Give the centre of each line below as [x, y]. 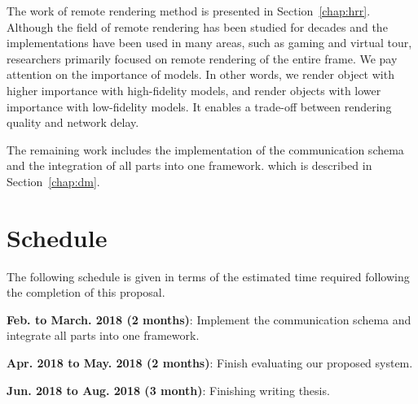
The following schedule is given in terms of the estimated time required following [208, 276]
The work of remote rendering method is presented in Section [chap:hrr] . [189, 11]
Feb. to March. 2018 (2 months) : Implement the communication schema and [209, 319]
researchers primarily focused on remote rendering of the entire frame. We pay [202, 58]
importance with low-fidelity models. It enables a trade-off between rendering [199, 106]
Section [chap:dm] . [53, 181]
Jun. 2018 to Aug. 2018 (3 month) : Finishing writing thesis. [168, 390]
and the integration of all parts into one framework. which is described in [189, 165]
